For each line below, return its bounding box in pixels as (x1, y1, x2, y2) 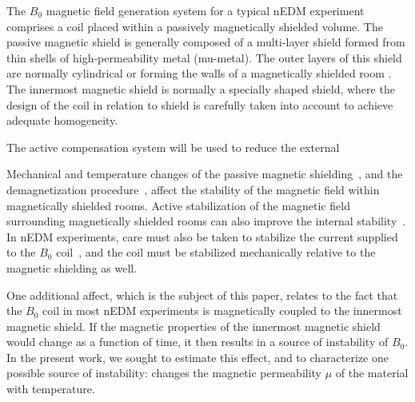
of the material (335, 364, 409, 381)
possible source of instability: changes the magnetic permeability (6, 364, 322, 381)
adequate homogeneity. (6, 112, 118, 129)
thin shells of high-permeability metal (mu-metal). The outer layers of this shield (6, 49, 402, 66)
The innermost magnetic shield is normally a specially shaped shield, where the (6, 80, 395, 97)
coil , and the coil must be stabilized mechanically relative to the (56, 244, 376, 261)
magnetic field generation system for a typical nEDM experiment (46, 2, 365, 18)
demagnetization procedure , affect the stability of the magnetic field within (6, 181, 380, 197)
